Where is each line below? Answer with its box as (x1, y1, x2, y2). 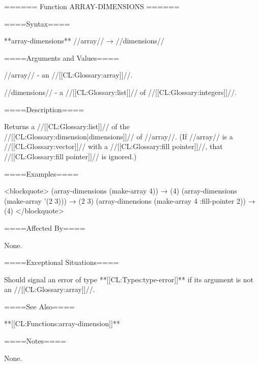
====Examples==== (4, 168, 79, 179)
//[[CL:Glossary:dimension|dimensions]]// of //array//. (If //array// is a (4, 131, 233, 141)
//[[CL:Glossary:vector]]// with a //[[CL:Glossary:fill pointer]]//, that (4, 141, 223, 152)
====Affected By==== (4, 222, 85, 233)
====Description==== (4, 104, 84, 114)
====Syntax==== (4, 18, 70, 29)
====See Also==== (4, 301, 75, 311)
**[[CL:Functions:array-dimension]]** (4, 318, 120, 329)
